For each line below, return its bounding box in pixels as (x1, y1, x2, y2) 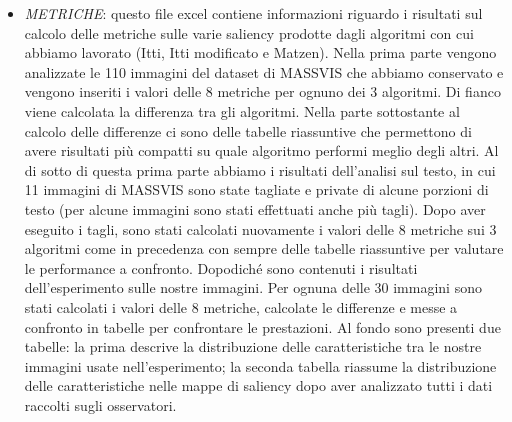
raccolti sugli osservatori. (24, 394, 177, 415)
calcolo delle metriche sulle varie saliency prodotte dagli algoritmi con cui (24, 22, 474, 43)
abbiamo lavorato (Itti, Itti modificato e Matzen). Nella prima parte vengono (24, 42, 497, 63)
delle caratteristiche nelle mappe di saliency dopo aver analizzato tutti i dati (24, 375, 493, 396)
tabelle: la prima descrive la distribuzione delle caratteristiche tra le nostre (24, 336, 482, 357)
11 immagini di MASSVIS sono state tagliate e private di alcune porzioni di (24, 179, 489, 200)
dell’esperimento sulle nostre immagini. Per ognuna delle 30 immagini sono (24, 277, 482, 298)
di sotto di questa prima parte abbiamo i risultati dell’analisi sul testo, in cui (24, 159, 496, 180)
